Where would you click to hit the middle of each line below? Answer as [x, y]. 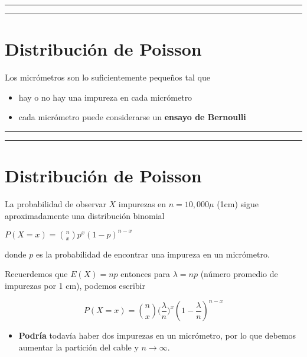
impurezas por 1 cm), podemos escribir [75, 285]
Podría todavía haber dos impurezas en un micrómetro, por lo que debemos [157, 335]
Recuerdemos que [36, 274]
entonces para [146, 274]
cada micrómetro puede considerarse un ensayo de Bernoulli [132, 117]
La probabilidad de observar [55, 204]
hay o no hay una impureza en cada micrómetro [105, 97]
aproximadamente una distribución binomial [85, 215]
